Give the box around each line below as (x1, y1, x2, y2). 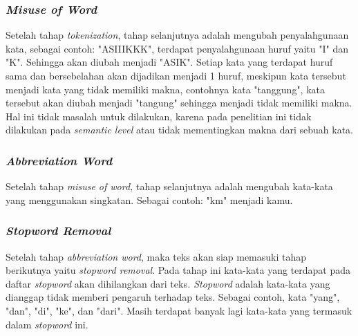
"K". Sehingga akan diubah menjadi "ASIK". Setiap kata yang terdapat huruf (6, 55, 333, 69)
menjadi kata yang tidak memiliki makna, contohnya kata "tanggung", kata (6, 82, 326, 96)
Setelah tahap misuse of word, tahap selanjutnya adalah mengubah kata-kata (6, 179, 333, 194)
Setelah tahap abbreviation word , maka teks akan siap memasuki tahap (6, 249, 307, 263)
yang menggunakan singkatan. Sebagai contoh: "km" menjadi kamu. (6, 192, 293, 207)
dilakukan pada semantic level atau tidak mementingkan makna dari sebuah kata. (6, 122, 353, 137)
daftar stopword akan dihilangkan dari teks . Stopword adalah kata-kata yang (6, 276, 330, 290)
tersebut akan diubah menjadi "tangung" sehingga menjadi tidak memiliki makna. (6, 95, 352, 110)
